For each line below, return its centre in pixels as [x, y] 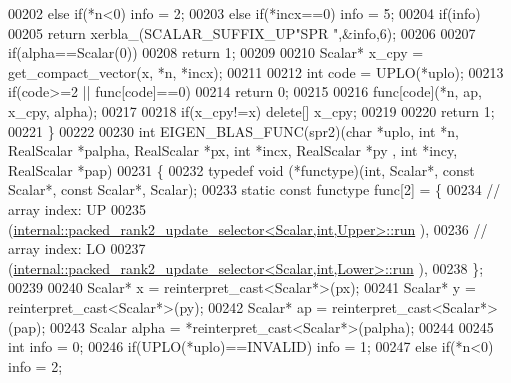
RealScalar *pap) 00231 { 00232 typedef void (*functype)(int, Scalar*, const [241, 169]
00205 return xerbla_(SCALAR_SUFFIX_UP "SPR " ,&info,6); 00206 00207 [242, 32]
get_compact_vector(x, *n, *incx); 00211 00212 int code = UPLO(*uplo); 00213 [256, 71]
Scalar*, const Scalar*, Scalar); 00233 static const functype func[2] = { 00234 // [254, 189]
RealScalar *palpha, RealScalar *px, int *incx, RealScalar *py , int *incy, [233, 150]
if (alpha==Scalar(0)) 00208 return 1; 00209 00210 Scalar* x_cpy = [216, 52]
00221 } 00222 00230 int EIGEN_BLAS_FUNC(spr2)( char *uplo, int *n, [233, 130]
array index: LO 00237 [77, 248]
